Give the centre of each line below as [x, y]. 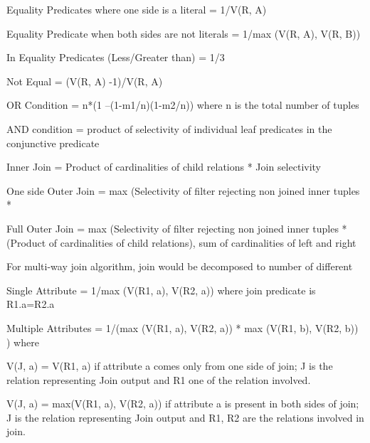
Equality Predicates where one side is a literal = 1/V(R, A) [137, 9]
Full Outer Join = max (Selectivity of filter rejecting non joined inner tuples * [177, 228]
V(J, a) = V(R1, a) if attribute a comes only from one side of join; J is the [170, 366]
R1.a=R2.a [31, 304]
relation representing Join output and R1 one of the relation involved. [159, 379]
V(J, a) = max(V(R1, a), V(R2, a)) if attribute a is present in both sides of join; [183, 404]
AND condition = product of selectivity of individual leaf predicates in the [169, 128]
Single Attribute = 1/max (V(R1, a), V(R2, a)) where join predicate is [161, 290]
